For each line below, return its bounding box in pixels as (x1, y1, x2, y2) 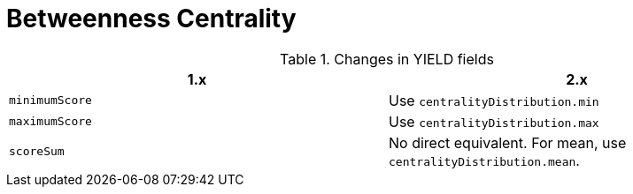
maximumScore (9, 115, 92, 129)
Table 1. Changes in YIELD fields (280, 49, 494, 68)
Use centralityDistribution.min (389, 91, 599, 109)
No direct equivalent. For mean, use (389, 133, 627, 152)
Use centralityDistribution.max (389, 112, 599, 131)
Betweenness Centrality (6, 4, 297, 34)
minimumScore (9, 93, 92, 108)
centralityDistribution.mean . (389, 151, 580, 169)
